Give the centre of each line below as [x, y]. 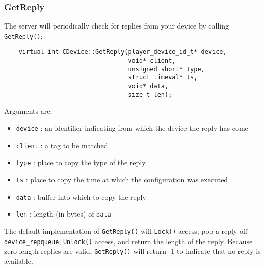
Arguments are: [28, 111]
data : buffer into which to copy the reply [81, 196]
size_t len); [150, 95]
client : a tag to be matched [62, 145]
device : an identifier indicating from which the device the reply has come [132, 128]
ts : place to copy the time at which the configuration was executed [122, 179]
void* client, [152, 61]
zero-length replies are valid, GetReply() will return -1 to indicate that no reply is [132, 251]
